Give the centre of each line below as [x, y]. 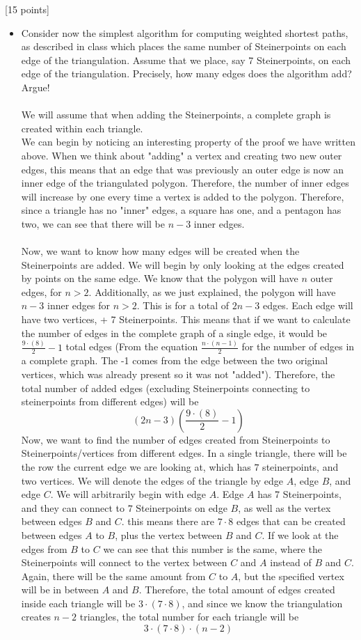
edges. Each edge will [308, 305]
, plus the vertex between [169, 534]
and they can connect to [73, 507]
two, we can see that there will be [93, 223]
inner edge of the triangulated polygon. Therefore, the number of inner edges [185, 183]
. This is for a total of [183, 305]
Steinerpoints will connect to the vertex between [124, 562]
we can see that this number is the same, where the [212, 548]
